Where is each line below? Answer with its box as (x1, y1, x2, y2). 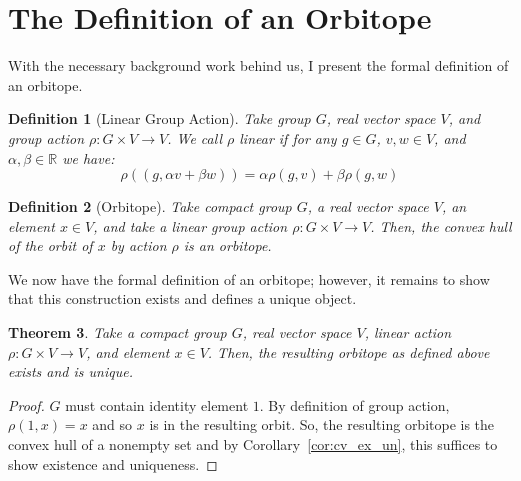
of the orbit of (8, 235, 93, 256)
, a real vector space (307, 196, 429, 217)
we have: (62, 147, 115, 168)
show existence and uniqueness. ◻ (8, 453, 218, 474)
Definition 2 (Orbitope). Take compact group (8, 196, 292, 217)
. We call (167, 127, 222, 148)
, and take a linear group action (93, 215, 288, 236)
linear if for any (239, 127, 337, 148)
